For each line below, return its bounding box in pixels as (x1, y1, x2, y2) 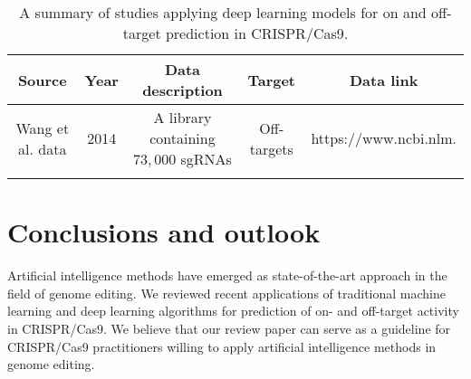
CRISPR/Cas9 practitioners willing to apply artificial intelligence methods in (7, 336, 437, 355)
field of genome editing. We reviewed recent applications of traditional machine (7, 283, 446, 302)
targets (249, 137, 293, 159)
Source (17, 69, 67, 90)
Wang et (15, 117, 70, 138)
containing (149, 128, 216, 148)
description (142, 80, 223, 100)
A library (153, 107, 212, 128)
